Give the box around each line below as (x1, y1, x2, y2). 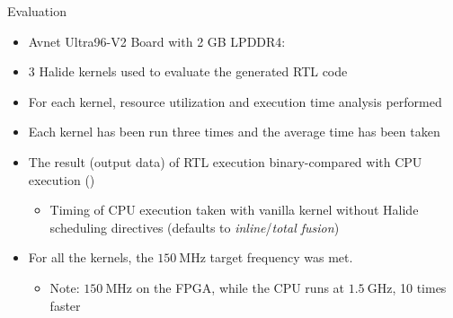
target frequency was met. (209, 248, 353, 267)
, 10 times (392, 278, 447, 296)
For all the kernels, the (28, 248, 154, 267)
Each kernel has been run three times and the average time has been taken (28, 122, 440, 141)
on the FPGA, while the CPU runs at (136, 278, 345, 296)
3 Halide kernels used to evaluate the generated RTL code (28, 62, 348, 81)
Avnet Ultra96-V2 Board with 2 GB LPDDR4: (28, 31, 286, 50)
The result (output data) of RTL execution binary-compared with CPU (28, 152, 422, 171)
